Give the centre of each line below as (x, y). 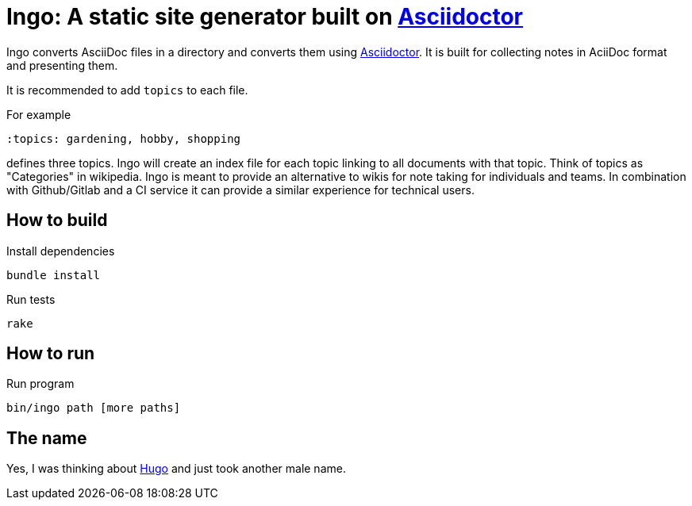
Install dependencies (61, 251)
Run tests (31, 299)
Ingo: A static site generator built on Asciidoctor (265, 17)
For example (39, 114)
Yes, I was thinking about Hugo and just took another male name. (176, 469)
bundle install (54, 275)
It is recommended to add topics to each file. (127, 90)
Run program (40, 384)
